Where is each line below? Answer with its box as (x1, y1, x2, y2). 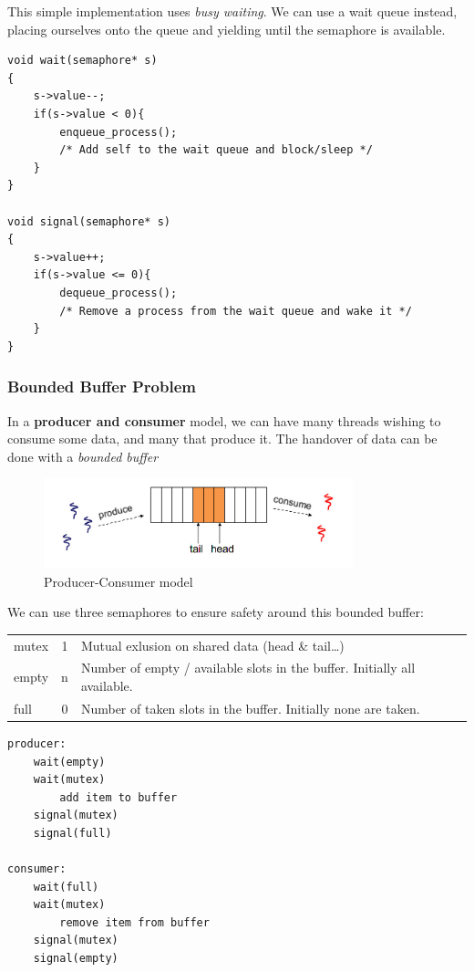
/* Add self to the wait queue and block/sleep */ (59, 143, 373, 157)
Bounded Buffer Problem (7, 375, 196, 398)
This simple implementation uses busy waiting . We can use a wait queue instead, (7, 2, 458, 20)
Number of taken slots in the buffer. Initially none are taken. (80, 698, 420, 717)
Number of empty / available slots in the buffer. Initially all (80, 658, 416, 677)
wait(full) (33, 880, 99, 894)
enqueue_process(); (59, 125, 178, 139)
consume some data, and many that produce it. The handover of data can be (7, 429, 438, 448)
